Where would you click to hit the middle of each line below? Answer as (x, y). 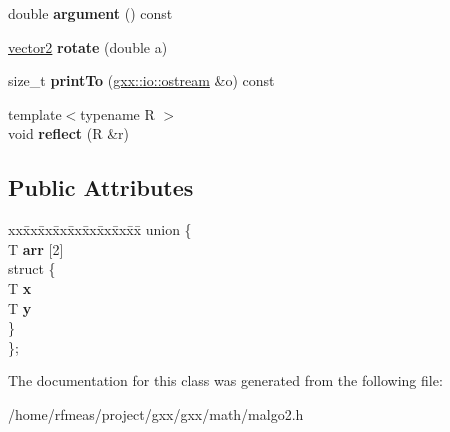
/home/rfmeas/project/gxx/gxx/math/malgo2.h (156, 413)
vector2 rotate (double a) (88, 46)
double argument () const (90, 13)
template (35, 113)
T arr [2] (36, 248)
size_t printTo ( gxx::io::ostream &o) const (141, 80)
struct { (32, 268)
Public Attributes (101, 187)
